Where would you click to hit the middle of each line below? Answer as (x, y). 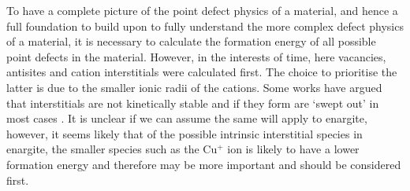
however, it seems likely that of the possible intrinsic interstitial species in (184, 133)
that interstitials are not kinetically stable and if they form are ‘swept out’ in (193, 103)
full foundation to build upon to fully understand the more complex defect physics (205, 26)
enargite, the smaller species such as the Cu (112, 149)
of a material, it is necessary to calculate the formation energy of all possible (191, 41)
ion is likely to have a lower (293, 149)
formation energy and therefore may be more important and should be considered (204, 164)
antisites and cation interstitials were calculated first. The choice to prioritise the (202, 72)
